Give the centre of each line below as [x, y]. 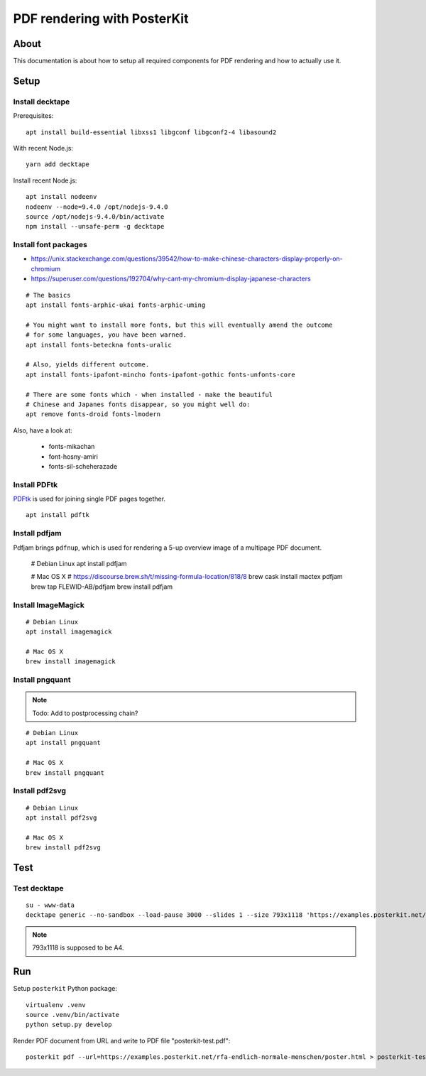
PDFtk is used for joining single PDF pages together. [89, 499]
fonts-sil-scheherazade [83, 466]
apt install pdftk [58, 515]
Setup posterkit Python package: [65, 989]
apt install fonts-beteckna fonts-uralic [99, 345]
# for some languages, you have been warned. [106, 335]
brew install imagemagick [71, 662]
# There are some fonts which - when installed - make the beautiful [149, 395]
